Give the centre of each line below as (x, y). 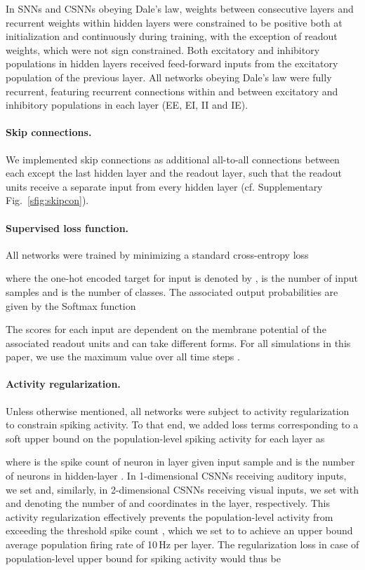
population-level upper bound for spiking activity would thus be (143, 558)
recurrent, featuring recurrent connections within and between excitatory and (172, 91)
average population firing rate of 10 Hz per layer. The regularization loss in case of (182, 544)
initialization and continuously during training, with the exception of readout (172, 36)
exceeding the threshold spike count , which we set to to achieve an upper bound (179, 530)
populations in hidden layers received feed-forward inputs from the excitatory (172, 63)
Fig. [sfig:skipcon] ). (47, 200)
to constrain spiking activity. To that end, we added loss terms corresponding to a (182, 425)
